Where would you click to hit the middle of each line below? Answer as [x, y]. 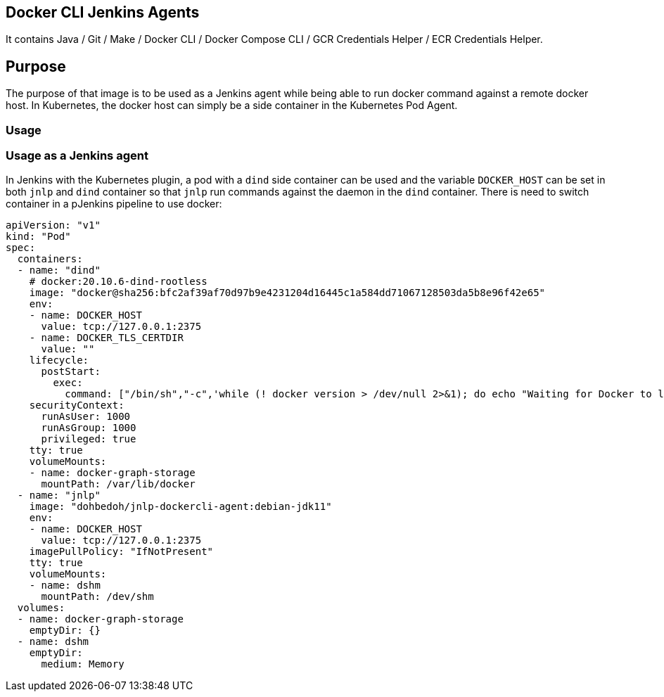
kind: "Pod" [38, 237]
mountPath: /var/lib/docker [118, 484]
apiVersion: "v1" [53, 225]
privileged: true [89, 439]
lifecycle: [59, 360]
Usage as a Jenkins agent [77, 156]
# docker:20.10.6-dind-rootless [118, 282]
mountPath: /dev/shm [97, 597]
